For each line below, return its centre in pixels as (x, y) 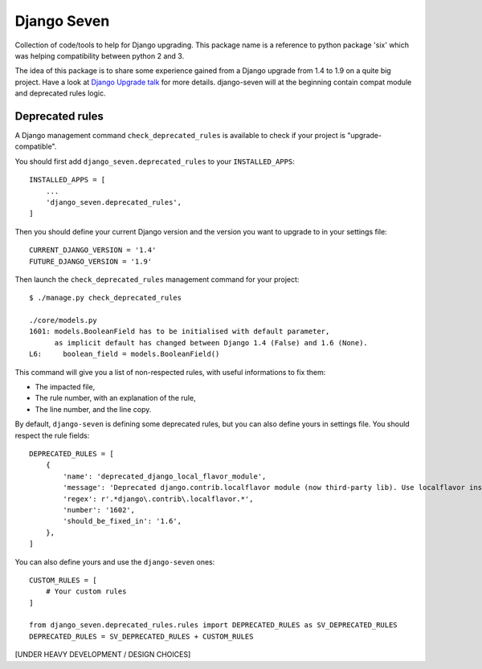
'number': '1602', (99, 510)
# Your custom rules (86, 591)
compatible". (36, 147)
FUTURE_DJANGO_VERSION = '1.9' (91, 261)
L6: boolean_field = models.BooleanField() (125, 354)
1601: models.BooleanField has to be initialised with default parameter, (180, 332)
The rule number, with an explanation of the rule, (115, 398)
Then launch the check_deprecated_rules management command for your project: (157, 279)
